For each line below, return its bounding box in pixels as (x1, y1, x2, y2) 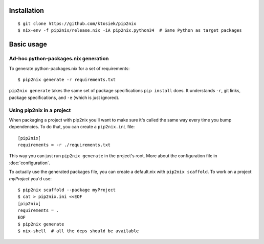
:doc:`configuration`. (9, 160, 50, 166)
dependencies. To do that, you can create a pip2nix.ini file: (9, 124, 135, 130)
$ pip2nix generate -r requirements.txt (18, 76, 116, 82)
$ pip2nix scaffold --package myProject (18, 187, 116, 193)
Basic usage (9, 40, 47, 49)
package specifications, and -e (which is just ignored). (9, 95, 120, 100)
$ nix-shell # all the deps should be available (18, 228, 139, 234)
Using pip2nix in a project (9, 107, 71, 114)
